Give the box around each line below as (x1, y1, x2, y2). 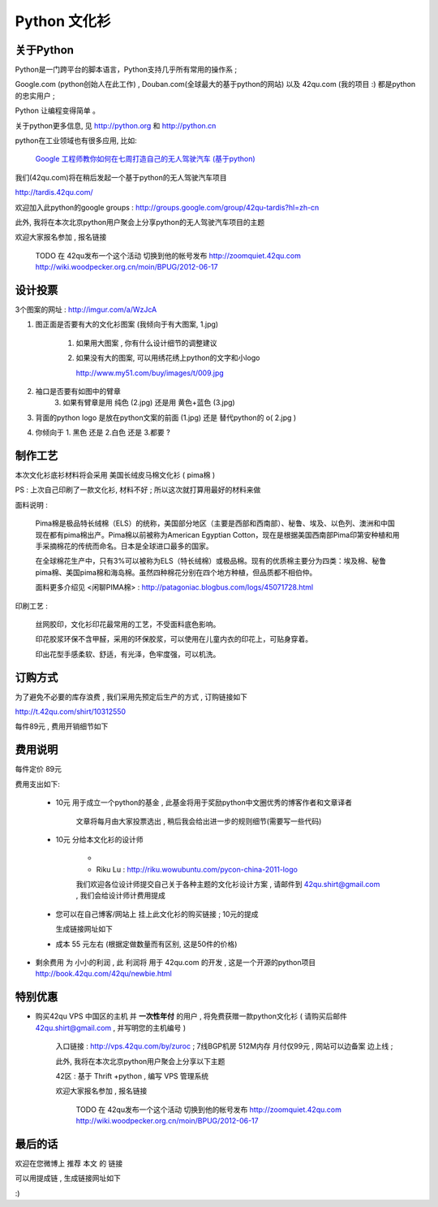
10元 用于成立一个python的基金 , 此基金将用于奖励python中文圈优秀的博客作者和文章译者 (55, 798, 353, 807)
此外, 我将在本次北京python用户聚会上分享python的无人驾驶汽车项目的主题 (15, 217, 265, 227)
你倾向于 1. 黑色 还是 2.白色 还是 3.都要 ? (35, 427, 170, 438)
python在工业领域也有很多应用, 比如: (15, 136, 137, 145)
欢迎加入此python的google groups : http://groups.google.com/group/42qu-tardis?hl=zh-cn (15, 202, 320, 212)
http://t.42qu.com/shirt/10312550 (15, 707, 126, 716)
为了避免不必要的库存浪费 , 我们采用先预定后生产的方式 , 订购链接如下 (15, 691, 247, 702)
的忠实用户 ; (15, 90, 56, 101)
